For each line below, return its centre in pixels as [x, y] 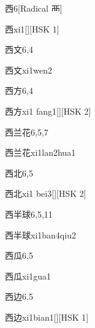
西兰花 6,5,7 [27, 132]
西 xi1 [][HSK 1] [32, 29]
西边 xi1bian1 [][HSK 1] [47, 317]
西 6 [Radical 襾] [34, 8]
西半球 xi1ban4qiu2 [40, 235]
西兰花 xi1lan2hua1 [40, 152]
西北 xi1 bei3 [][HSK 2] [46, 193]
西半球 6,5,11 [29, 214]
